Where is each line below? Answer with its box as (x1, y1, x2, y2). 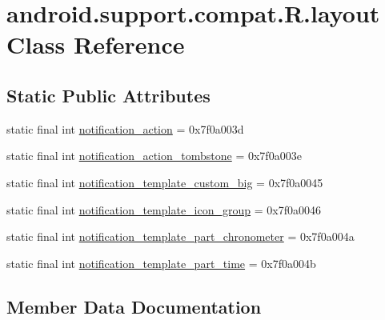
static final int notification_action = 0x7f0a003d (6, 120, 244, 137)
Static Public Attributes (6, 82, 211, 107)
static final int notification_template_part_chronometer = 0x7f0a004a (6, 228, 355, 245)
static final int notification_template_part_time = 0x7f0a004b (6, 254, 316, 271)
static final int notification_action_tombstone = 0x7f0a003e (6, 147, 302, 164)
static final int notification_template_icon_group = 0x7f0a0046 (6, 201, 321, 218)
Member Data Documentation (6, 294, 262, 318)
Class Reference (6, 28, 185, 61)
